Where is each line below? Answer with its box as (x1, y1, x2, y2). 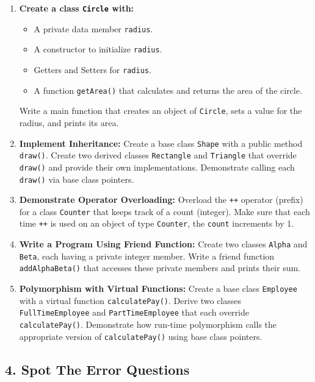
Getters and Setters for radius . (34, 63, 151, 76)
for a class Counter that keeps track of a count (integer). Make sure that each (19, 205, 310, 218)
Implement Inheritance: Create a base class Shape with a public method (19, 136, 303, 149)
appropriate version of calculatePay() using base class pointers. (19, 330, 262, 342)
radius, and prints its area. (19, 116, 119, 129)
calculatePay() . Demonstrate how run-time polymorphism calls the (19, 318, 277, 331)
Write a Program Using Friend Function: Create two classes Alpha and (19, 238, 308, 250)
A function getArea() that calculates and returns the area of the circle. (34, 83, 302, 96)
